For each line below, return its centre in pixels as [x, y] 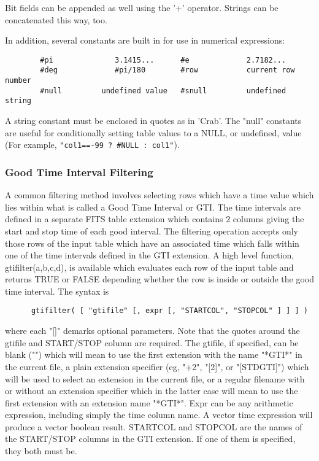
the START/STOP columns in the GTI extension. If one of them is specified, [150, 439]
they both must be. [41, 451]
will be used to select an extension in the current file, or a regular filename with [155, 378]
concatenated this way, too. [56, 19]
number [18, 81]
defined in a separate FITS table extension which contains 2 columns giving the [155, 219]
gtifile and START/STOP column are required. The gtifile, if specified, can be [152, 342]
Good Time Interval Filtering [79, 172]
